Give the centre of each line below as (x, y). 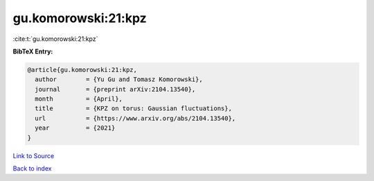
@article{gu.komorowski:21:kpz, (82, 70)
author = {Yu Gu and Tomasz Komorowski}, (119, 79)
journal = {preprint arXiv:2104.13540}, (115, 89)
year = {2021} (75, 128)
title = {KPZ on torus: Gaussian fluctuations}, (133, 109)
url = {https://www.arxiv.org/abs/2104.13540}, (135, 118)
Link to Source (34, 155)
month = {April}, (79, 99)
